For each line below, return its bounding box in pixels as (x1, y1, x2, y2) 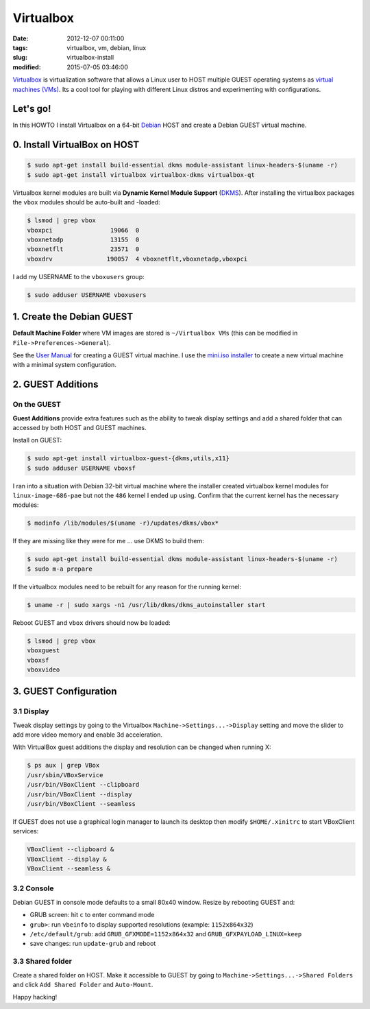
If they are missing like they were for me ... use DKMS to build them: (12, 537, 205, 545)
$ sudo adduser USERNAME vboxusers (27, 291, 147, 298)
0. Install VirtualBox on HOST (12, 139, 140, 151)
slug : (12, 54, 27, 62)
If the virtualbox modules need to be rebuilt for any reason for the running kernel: (12, 582, 242, 591)
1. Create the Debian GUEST (12, 311, 134, 322)
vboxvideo (27, 665, 60, 674)
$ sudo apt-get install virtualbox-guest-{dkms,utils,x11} (27, 455, 230, 462)
